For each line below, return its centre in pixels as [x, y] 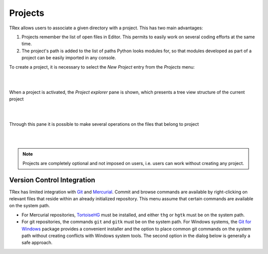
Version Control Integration [52, 180]
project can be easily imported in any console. [69, 58]
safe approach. [37, 243]
